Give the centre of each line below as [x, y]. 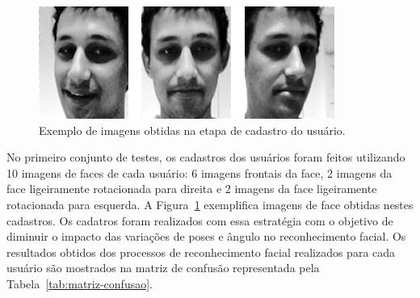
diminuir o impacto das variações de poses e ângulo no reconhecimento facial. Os [206, 236]
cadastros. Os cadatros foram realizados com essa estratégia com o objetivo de [200, 220]
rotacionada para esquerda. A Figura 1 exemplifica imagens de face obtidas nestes [210, 204]
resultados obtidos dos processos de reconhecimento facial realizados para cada [201, 252]
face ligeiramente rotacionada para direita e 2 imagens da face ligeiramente [192, 189]
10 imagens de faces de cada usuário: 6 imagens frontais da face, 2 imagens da [199, 172]
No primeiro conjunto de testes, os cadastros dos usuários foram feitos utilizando [206, 157]
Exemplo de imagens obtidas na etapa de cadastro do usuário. [192, 130]
